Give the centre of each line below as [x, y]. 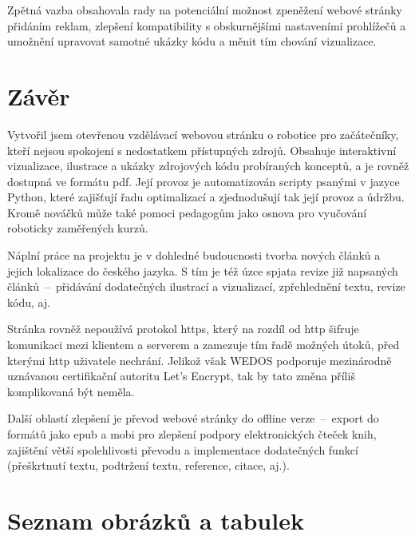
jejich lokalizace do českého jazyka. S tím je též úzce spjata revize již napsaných [203, 270]
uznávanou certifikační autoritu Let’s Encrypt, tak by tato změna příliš [181, 376]
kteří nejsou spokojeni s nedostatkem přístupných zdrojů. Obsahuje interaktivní [202, 150]
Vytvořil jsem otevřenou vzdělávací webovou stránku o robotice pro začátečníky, [203, 134]
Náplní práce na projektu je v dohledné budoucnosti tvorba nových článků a [194, 255]
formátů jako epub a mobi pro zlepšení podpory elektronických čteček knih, [192, 434]
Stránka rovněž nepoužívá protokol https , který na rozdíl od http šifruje [183, 329]
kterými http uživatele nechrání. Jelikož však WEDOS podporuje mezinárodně [200, 360]
